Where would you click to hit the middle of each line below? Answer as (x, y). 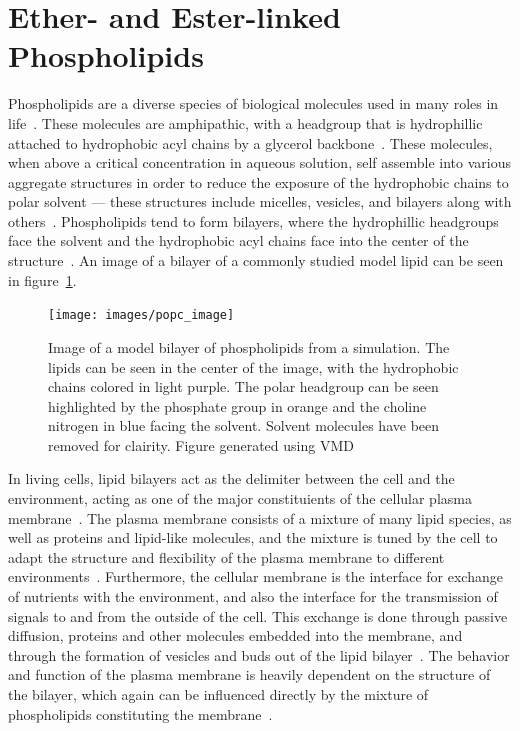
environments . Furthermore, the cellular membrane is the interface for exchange (255, 576)
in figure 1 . (42, 279)
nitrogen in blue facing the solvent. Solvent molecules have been (244, 425)
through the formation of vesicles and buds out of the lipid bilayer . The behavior (259, 654)
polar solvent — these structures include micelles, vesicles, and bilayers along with (260, 201)
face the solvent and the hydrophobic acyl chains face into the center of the (238, 240)
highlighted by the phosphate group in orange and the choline (237, 405)
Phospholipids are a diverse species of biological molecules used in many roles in (253, 103)
